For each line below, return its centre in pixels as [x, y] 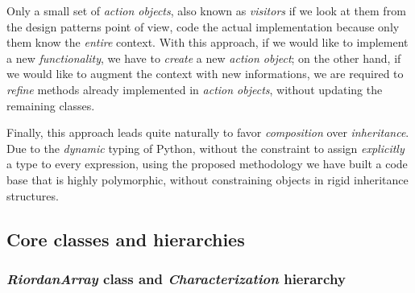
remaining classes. [51, 105]
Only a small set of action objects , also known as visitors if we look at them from [206, 10]
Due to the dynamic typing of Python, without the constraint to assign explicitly [205, 148]
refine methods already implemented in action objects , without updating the [195, 89]
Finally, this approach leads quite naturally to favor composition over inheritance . [208, 132]
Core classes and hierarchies [126, 239]
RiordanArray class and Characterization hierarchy [176, 278]
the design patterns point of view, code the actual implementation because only [203, 26]
